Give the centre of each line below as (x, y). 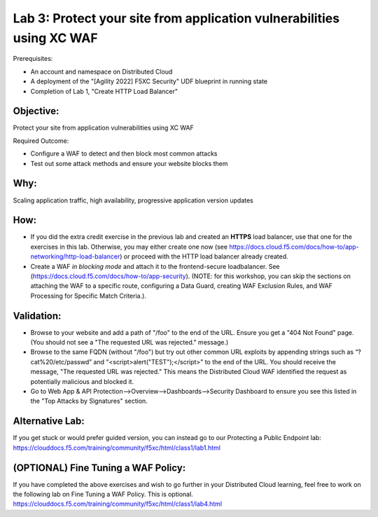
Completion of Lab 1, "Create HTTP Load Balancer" (104, 91)
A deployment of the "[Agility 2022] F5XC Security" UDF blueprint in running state (149, 81)
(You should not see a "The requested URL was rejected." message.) (129, 343)
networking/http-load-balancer (75, 256)
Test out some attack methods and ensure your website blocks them (129, 163)
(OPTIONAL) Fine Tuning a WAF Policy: (99, 468)
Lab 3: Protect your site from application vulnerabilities (176, 18)
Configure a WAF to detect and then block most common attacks (124, 153)
